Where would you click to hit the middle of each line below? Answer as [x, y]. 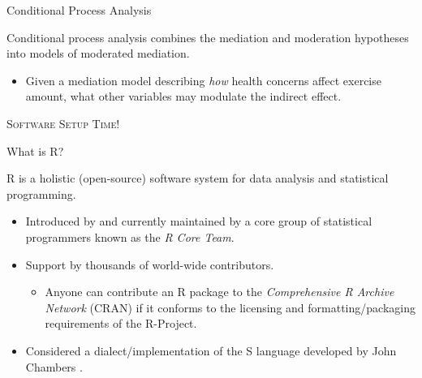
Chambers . [54, 366]
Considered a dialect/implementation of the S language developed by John [211, 350]
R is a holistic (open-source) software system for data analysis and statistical [198, 178]
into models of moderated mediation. [98, 53]
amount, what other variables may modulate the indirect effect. [183, 96]
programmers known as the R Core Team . [130, 236]
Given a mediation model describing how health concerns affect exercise [203, 80]
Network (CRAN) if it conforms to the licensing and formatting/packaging [230, 307]
